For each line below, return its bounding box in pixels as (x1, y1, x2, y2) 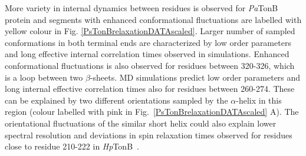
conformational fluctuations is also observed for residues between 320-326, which (5, 59, 295, 71)
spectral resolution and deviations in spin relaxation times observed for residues (5, 128, 292, 141)
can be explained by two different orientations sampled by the (5, 94, 228, 106)
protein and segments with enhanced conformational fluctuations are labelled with (5, 13, 302, 25)
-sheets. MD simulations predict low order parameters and (90, 71, 301, 83)
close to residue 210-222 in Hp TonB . (5, 140, 139, 152)
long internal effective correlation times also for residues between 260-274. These (5, 82, 295, 95)
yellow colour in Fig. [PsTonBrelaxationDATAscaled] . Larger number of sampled (5, 25, 295, 37)
